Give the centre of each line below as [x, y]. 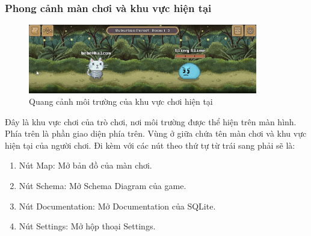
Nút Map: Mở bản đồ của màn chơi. [85, 165]
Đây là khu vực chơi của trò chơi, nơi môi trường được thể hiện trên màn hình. [151, 121]
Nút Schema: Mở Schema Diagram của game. [103, 186]
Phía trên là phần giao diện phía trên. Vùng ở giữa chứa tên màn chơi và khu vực [156, 133]
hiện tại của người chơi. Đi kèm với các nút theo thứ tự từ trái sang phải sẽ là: [150, 145]
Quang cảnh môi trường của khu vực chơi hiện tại [121, 101]
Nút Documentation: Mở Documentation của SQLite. [117, 206]
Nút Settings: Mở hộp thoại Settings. [87, 226]
